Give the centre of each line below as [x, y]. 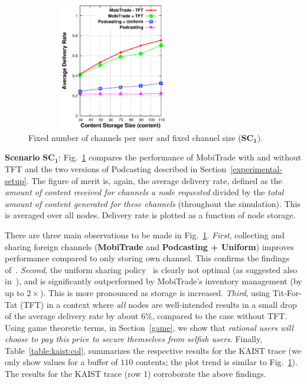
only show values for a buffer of [61, 362]
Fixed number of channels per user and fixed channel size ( [135, 137]
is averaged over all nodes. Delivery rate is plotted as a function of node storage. [150, 215]
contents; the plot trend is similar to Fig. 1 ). [216, 362]
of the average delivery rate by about [72, 316]
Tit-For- [287, 292]
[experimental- [256, 168]
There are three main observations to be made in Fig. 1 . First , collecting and [145, 234]
